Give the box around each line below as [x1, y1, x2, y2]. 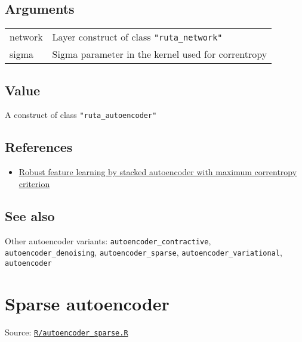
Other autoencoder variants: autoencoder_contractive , [5, 234, 211, 247]
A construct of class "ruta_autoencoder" [5, 108, 157, 121]
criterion [19, 177, 50, 189]
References [5, 138, 73, 156]
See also [5, 206, 55, 225]
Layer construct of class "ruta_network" [52, 30, 223, 44]
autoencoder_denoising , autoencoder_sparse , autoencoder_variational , [5, 246, 282, 259]
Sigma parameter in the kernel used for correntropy [52, 47, 267, 61]
